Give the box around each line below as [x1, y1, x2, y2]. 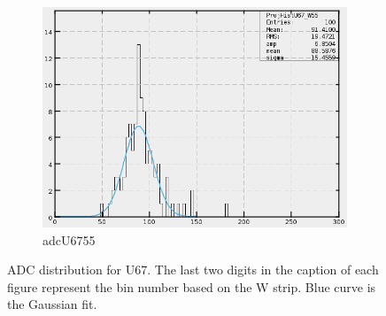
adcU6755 [42, 230, 96, 249]
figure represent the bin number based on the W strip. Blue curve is [7, 277, 376, 296]
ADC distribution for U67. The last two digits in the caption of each [7, 260, 379, 279]
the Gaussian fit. [7, 295, 97, 313]
